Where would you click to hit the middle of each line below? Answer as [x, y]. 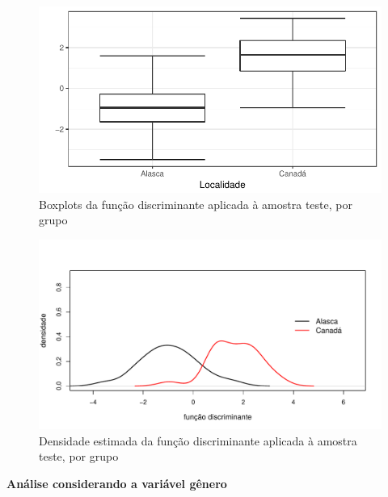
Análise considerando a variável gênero [117, 484]
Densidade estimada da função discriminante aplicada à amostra [198, 440]
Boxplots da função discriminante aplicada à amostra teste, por [196, 204]
